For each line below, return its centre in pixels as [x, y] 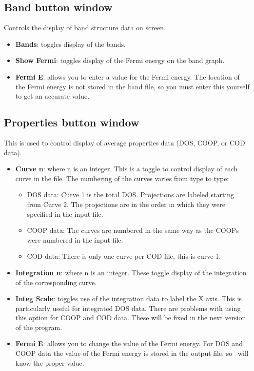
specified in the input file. [65, 214]
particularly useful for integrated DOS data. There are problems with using [128, 308]
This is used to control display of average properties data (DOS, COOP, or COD [125, 142]
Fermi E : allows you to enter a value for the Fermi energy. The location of [127, 76]
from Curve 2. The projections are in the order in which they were [126, 204]
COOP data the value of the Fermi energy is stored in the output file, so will [132, 353]
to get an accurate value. [52, 96]
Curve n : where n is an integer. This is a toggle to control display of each [127, 169]
